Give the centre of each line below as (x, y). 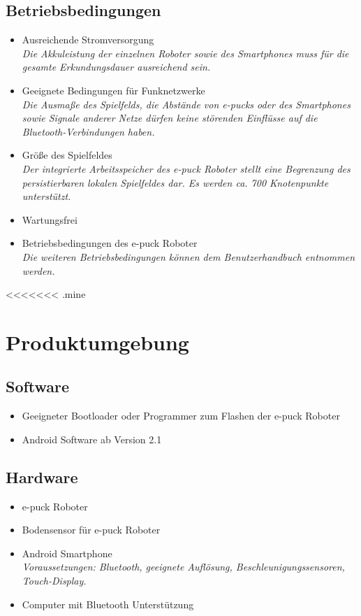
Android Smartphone (67, 553)
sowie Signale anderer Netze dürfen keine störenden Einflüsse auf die (170, 118)
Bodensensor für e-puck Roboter (91, 530)
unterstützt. (46, 196)
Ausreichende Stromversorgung (88, 40)
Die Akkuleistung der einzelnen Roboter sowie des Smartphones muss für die (185, 53)
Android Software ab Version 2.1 (92, 439)
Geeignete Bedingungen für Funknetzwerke (113, 90)
